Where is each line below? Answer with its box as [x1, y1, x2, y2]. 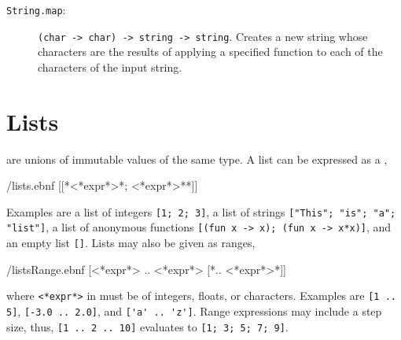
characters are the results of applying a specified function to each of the [38, 43, 383, 60]
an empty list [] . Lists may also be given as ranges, [6, 235, 256, 251]
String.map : [6, 2, 66, 17]
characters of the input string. [38, 58, 182, 75]
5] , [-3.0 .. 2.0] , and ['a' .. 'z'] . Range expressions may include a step [6, 303, 382, 320]
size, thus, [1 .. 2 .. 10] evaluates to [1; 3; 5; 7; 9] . [6, 318, 289, 334]
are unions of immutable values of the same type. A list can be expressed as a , [6, 150, 388, 167]
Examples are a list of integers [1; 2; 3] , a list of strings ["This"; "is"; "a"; [6, 203, 396, 220]
